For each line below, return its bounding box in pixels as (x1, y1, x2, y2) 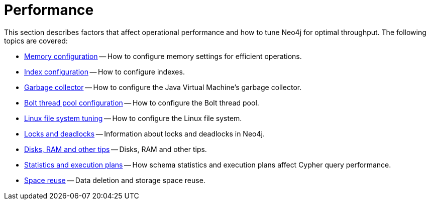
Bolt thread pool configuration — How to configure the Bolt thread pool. (24, 98, 259, 107)
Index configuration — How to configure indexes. (24, 67, 185, 76)
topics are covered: (4, 36, 68, 45)
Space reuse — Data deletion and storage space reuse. (24, 175, 205, 184)
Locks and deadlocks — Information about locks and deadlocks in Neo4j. (24, 129, 265, 138)
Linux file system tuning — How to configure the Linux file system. (24, 113, 242, 122)
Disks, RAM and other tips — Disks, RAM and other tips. (24, 144, 207, 153)
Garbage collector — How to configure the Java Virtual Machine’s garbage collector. (24, 82, 302, 91)
